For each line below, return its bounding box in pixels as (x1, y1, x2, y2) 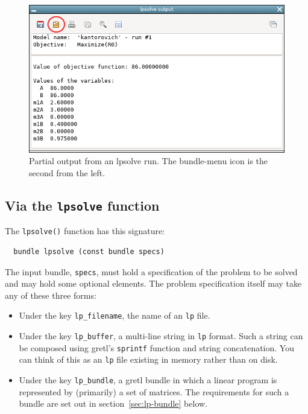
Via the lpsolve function (5, 196, 160, 214)
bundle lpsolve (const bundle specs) (13, 247, 165, 256)
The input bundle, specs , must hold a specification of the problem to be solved (5, 265, 298, 278)
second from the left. (29, 166, 105, 179)
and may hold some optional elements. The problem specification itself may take (5, 277, 302, 290)
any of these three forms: (5, 288, 96, 301)
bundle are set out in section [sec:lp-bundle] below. (19, 397, 207, 410)
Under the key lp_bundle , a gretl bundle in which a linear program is (19, 373, 277, 386)
